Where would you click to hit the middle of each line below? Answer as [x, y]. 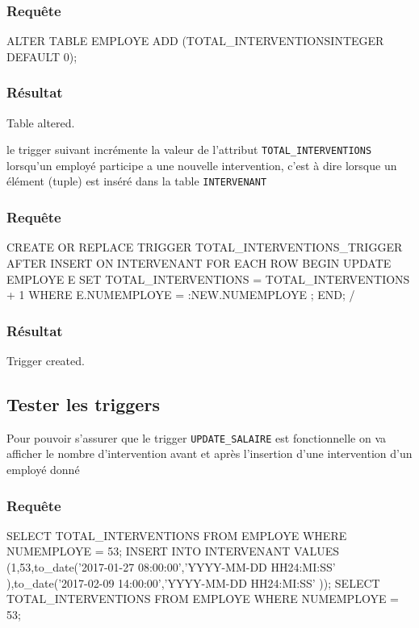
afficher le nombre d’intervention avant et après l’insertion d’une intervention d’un [209, 453]
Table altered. [41, 122]
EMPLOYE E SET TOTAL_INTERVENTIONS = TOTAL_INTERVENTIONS [208, 279]
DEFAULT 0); [42, 56]
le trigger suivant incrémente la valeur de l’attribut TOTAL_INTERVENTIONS [189, 150]
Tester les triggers [83, 403]
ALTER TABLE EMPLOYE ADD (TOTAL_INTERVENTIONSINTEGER [195, 41]
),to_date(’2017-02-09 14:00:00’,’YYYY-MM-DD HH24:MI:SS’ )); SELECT [193, 582]
